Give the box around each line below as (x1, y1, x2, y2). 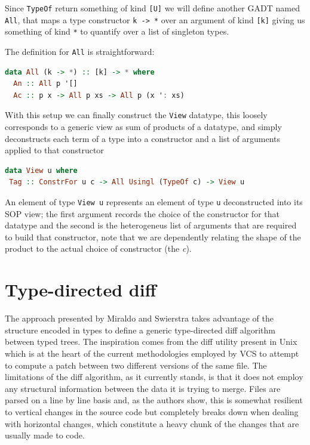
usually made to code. (5, 429, 85, 441)
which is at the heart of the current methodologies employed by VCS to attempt (5, 347, 299, 359)
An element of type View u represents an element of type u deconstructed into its (5, 196, 303, 208)
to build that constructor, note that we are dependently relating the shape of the (5, 230, 301, 243)
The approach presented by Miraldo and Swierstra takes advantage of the (5, 312, 274, 325)
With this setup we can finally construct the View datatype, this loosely (5, 109, 268, 121)
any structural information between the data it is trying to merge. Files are (5, 382, 281, 394)
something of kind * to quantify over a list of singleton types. (5, 25, 229, 38)
